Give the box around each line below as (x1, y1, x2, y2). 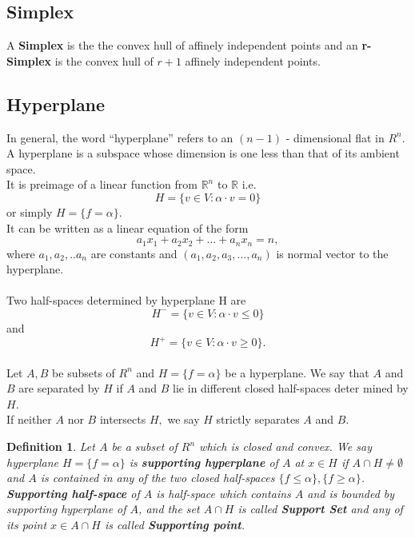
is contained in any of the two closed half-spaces (40, 469, 275, 486)
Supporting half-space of (6, 484, 140, 501)
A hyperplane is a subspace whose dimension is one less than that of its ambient (6, 145, 400, 161)
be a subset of (111, 438, 178, 455)
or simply (6, 203, 53, 220)
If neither (6, 411, 52, 428)
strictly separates (216, 411, 300, 428)
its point (6, 516, 47, 533)
